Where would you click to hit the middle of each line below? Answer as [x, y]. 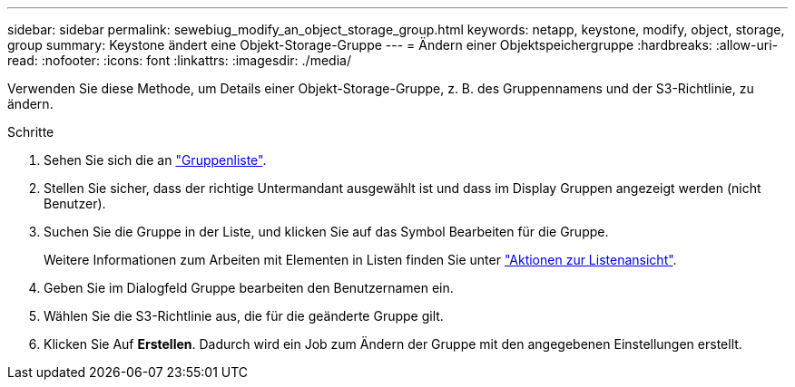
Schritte [31, 132]
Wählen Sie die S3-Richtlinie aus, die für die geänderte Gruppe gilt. [244, 316]
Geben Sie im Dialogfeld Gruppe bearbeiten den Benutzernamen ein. [249, 288]
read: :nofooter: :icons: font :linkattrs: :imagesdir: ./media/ [179, 60]
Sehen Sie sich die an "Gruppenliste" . [155, 160]
